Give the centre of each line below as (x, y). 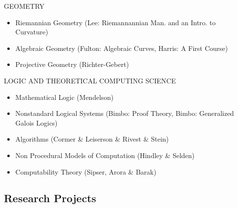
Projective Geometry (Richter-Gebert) (72, 64)
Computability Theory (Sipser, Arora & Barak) (86, 171)
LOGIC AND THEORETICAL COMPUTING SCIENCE (90, 80)
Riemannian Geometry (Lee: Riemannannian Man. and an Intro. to (115, 22)
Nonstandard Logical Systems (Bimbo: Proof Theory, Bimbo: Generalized (125, 113)
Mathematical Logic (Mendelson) (64, 97)
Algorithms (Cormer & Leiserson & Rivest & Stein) (92, 139)
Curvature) (32, 32)
